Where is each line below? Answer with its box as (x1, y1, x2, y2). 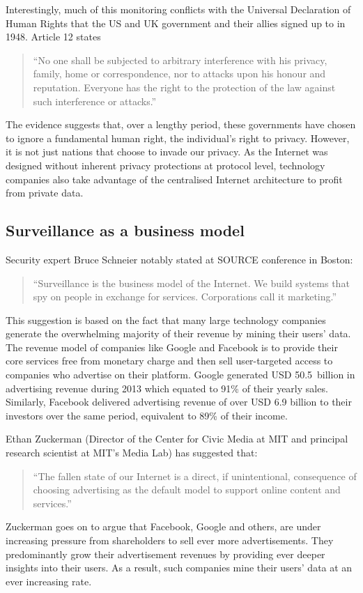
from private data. (6, 185, 84, 200)
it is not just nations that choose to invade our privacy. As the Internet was (6, 144, 328, 159)
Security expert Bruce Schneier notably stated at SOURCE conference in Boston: (6, 252, 353, 266)
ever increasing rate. (6, 573, 92, 588)
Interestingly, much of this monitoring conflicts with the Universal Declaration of (6, 2, 351, 16)
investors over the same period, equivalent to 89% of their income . (6, 408, 288, 422)
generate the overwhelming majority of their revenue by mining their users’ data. (6, 326, 351, 341)
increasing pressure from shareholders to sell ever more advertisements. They (6, 533, 334, 548)
